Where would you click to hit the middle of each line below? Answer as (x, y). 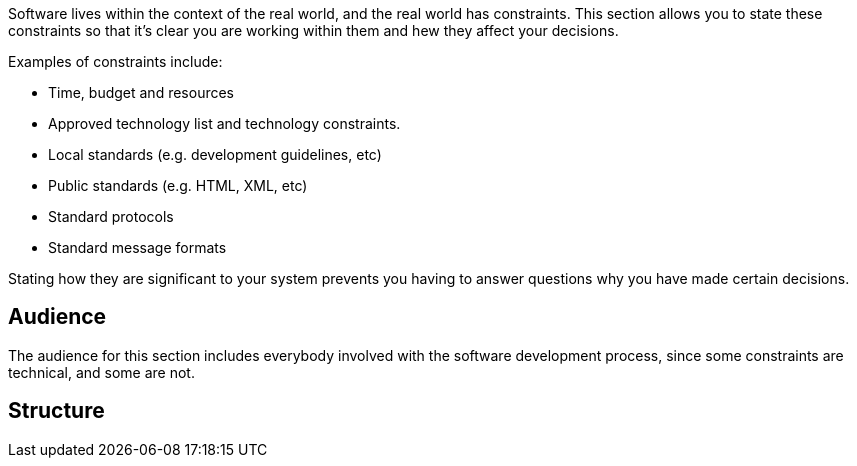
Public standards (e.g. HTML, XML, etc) (178, 185)
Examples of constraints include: (115, 61)
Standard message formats (137, 247)
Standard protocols (111, 216)
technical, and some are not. (101, 372)
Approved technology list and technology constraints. (224, 123)
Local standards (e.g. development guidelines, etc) (215, 154)
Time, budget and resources (141, 92)
